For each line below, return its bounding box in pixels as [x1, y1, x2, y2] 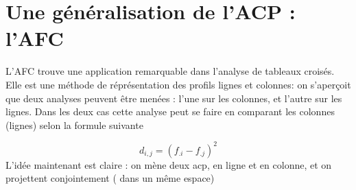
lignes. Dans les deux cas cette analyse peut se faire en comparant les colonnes [5, 104, 335, 119]
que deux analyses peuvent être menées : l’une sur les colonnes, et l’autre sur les [5, 91, 342, 105]
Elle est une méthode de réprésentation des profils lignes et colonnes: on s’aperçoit [5, 77, 351, 91]
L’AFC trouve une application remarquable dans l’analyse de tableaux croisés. [5, 64, 335, 78]
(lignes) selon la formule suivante [5, 117, 143, 132]
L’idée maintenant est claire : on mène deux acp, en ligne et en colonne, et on [5, 157, 332, 171]
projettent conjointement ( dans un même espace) [5, 171, 215, 185]
